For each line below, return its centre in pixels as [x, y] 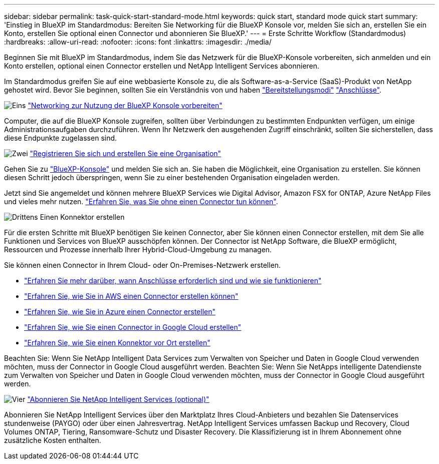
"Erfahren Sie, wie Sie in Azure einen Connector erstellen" [120, 312]
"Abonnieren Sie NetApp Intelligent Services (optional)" [118, 399]
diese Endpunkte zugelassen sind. [61, 138]
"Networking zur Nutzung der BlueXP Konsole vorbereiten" [125, 105]
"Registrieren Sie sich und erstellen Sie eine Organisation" [126, 153]
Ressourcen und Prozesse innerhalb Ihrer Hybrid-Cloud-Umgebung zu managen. [138, 250]
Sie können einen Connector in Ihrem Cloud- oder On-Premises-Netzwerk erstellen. [143, 265]
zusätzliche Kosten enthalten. [53, 440]
